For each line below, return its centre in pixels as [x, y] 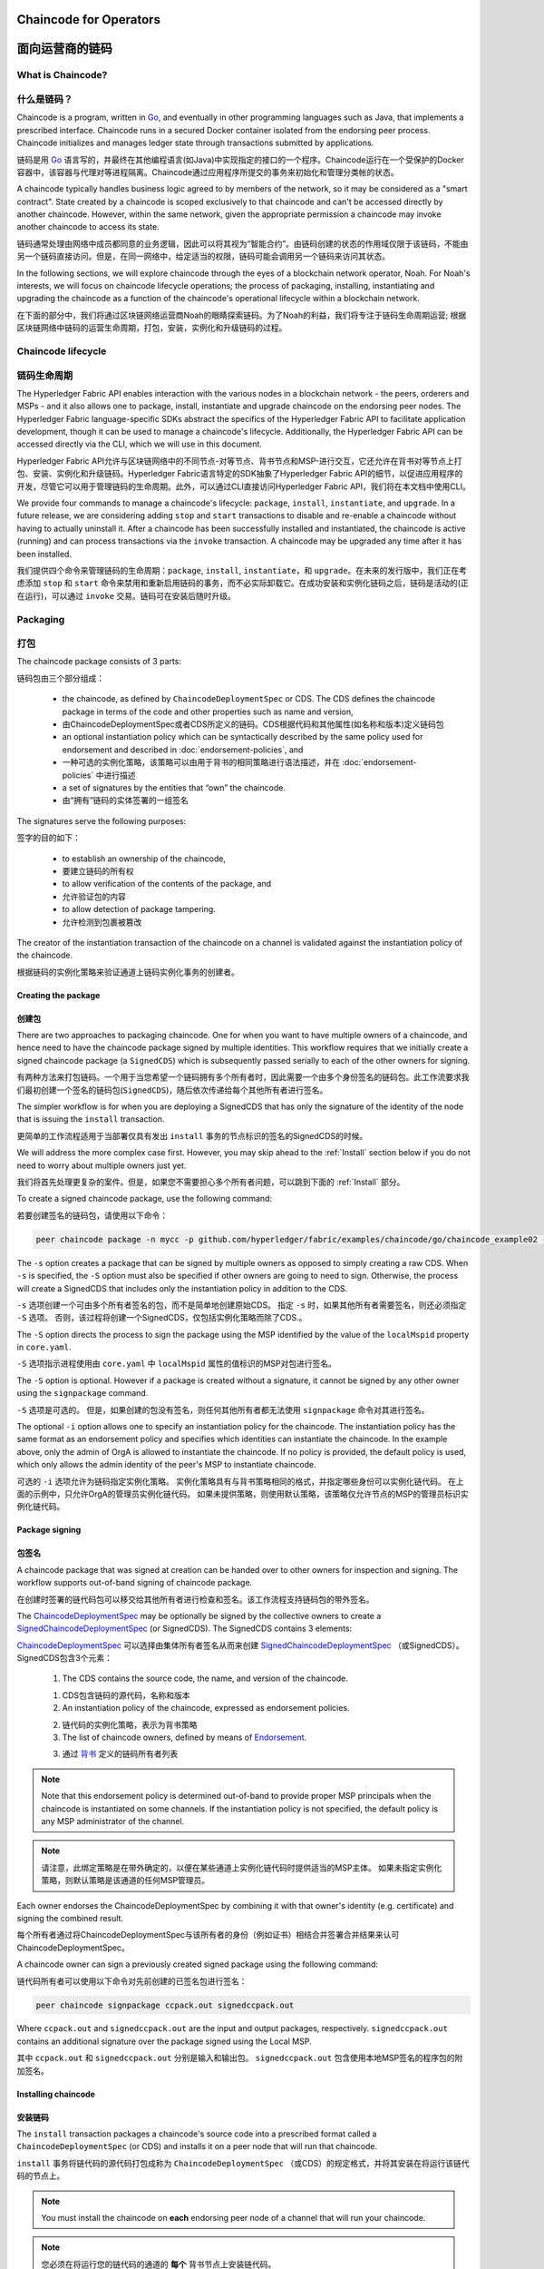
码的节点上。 [41, 2176]
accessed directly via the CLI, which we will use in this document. [140, 444]
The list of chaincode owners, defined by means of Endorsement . [185, 1737]
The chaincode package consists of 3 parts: [99, 662]
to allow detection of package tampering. [139, 909]
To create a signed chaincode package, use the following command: [144, 1199]
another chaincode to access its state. [88, 227]
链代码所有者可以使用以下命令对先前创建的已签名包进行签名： [132, 1981]
